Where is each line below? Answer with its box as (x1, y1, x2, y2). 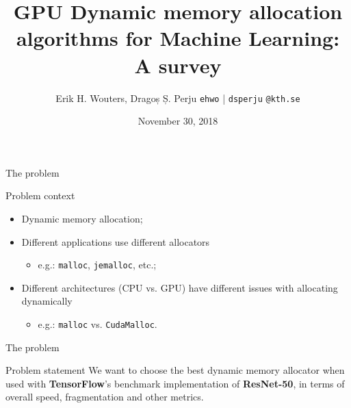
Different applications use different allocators (21, 234, 210, 248)
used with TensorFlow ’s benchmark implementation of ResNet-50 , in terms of (5, 376, 345, 390)
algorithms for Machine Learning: (16, 24, 340, 52)
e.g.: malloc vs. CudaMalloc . (38, 316, 157, 331)
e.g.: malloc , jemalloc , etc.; (38, 257, 157, 272)
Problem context (5, 188, 75, 203)
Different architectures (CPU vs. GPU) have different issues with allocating (21, 280, 338, 294)
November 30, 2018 (138, 114, 218, 128)
